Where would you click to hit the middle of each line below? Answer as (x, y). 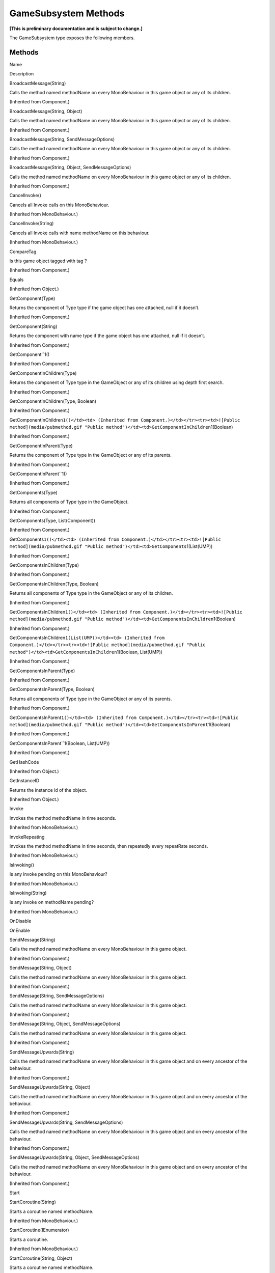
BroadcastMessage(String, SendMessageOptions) (62, 139)
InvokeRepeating (27, 837)
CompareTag (23, 252)
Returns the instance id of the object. (48, 790)
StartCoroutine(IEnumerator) (39, 1230)
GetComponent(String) (33, 326)
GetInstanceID (24, 781)
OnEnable (20, 930)
